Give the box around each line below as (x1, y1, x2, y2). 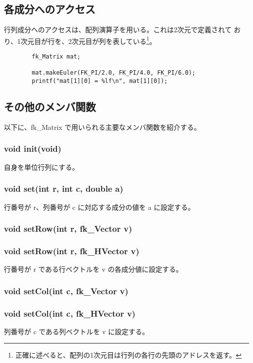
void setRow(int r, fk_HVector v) (4, 244, 140, 257)
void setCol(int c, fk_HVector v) (4, 307, 136, 319)
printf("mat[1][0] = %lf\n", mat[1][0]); (32, 78, 168, 85)
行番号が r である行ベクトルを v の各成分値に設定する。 (4, 264, 183, 274)
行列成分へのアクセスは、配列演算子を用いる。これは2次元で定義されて (4, 24, 232, 35)
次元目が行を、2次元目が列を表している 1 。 (20, 34, 156, 46)
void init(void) (4, 142, 62, 155)
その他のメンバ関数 (4, 99, 96, 114)
